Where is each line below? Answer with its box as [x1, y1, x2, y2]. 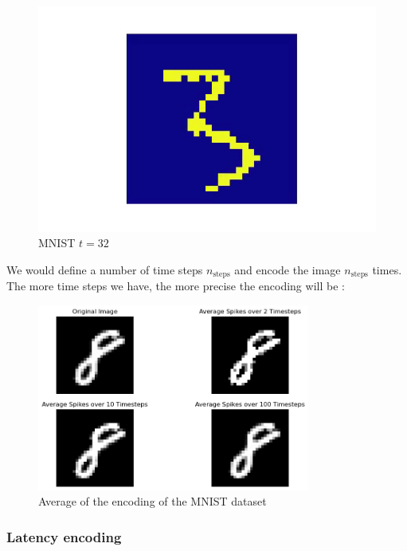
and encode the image [234, 261, 341, 277]
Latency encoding [6, 526, 122, 546]
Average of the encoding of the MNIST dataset [38, 493, 267, 510]
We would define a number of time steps [6, 261, 203, 277]
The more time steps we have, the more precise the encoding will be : [6, 277, 345, 294]
